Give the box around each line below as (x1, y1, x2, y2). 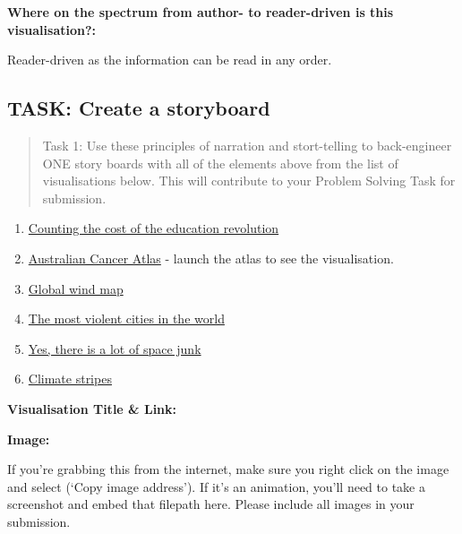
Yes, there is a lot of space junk (28, 339, 201, 357)
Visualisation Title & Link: (7, 399, 177, 418)
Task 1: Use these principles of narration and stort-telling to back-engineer (42, 135, 452, 154)
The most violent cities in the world (28, 309, 225, 328)
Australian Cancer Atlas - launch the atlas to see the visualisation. (28, 248, 394, 267)
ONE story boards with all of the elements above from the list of (42, 153, 398, 172)
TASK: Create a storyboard (7, 94, 270, 122)
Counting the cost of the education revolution (28, 219, 279, 237)
